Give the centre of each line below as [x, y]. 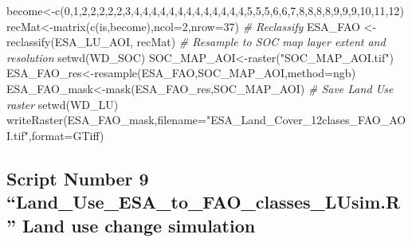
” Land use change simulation [131, 225]
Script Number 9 [78, 178]
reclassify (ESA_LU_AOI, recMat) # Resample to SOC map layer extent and [196, 42]
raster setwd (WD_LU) [63, 104]
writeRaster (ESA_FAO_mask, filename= [106, 120]
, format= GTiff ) [66, 135]
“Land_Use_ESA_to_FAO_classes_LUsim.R [204, 202]
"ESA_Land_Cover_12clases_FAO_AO [306, 120]
